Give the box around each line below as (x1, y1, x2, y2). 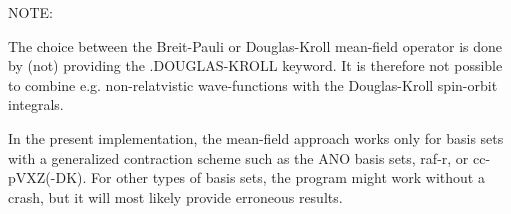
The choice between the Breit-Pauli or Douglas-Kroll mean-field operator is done (8, 35, 503, 56)
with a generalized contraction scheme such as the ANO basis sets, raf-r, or (8, 147, 469, 168)
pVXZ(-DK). (8, 167, 87, 188)
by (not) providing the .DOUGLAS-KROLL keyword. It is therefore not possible (8, 55, 503, 76)
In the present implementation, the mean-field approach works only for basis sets (8, 127, 504, 148)
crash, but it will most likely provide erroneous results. (8, 186, 343, 207)
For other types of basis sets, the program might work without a (91, 167, 485, 188)
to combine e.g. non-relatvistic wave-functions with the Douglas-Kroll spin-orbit (8, 74, 498, 95)
